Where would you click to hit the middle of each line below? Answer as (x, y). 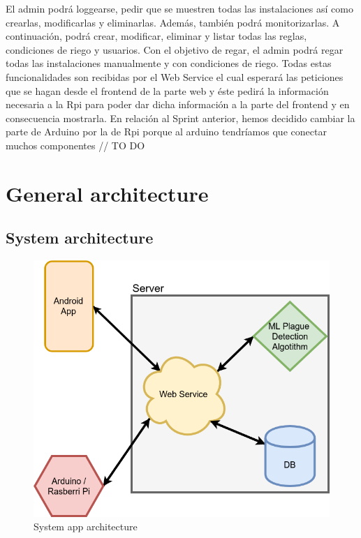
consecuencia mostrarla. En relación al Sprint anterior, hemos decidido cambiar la (180, 118)
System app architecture (86, 526)
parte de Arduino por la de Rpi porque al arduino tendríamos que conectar (166, 132)
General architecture (107, 193)
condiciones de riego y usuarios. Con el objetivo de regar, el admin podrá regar (175, 49)
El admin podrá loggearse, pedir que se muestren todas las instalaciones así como (179, 8)
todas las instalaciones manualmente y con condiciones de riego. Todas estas (169, 63)
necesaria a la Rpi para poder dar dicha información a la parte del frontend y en (178, 104)
